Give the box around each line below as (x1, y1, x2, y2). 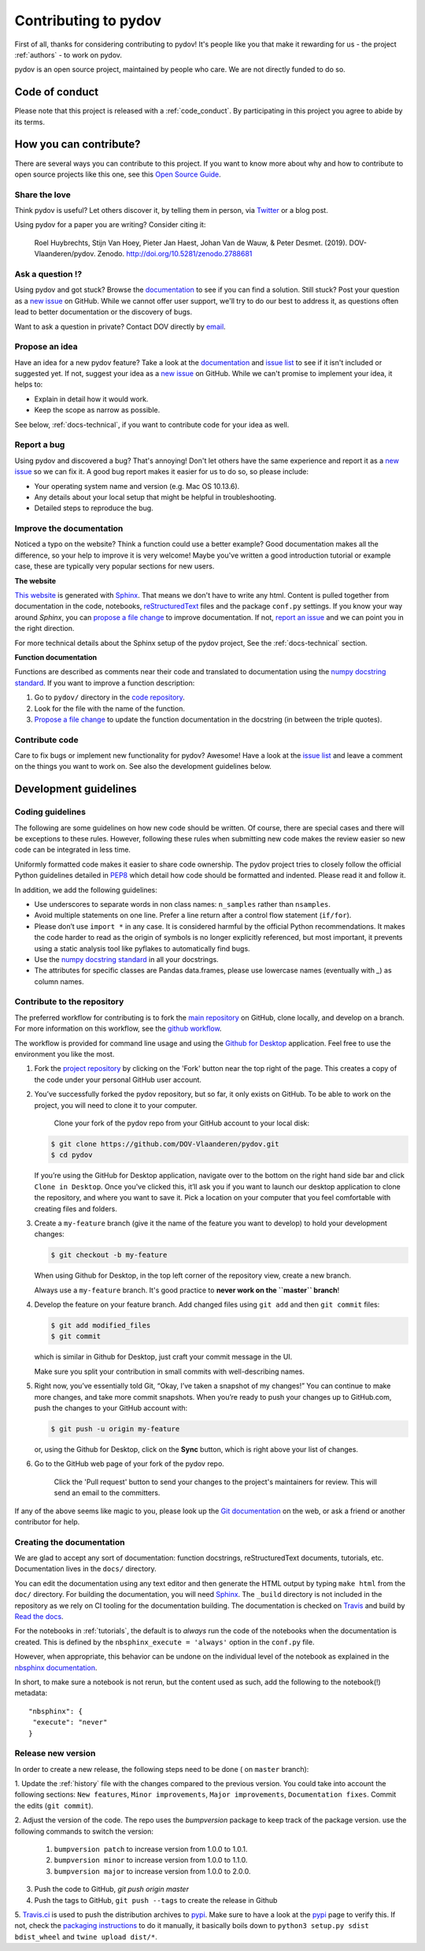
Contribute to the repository (14, 996, 124, 1007)
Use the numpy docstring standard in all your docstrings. (34, 954, 220, 964)
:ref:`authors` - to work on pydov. (14, 50, 122, 59)
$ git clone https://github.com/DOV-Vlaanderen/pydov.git (50, 1140, 279, 1148)
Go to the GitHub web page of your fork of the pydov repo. (34, 1459, 224, 1468)
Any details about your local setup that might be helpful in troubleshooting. (34, 492, 277, 502)
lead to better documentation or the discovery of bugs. (14, 308, 193, 317)
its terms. (14, 117, 45, 126)
